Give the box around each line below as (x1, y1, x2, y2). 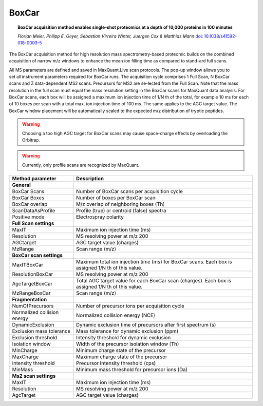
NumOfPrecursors (12, 303, 54, 309)
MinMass (12, 366, 33, 373)
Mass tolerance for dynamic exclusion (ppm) (76, 328, 179, 335)
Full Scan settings (12, 220, 55, 227)
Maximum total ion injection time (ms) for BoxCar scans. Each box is (76, 258, 232, 265)
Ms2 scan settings (12, 373, 56, 380)
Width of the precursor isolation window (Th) (76, 341, 179, 348)
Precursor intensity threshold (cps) (76, 360, 156, 367)
